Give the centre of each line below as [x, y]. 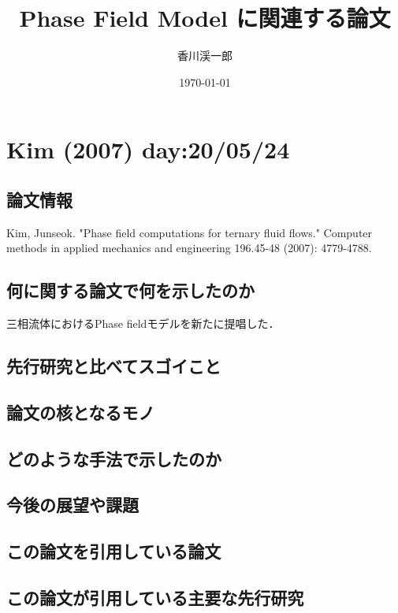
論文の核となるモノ [81, 412]
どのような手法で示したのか [114, 458]
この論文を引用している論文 [114, 551]
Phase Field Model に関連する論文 [205, 18]
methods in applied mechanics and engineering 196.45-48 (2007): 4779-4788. [189, 248]
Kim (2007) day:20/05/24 [148, 149]
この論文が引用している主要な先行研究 [155, 597]
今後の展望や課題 [73, 505]
